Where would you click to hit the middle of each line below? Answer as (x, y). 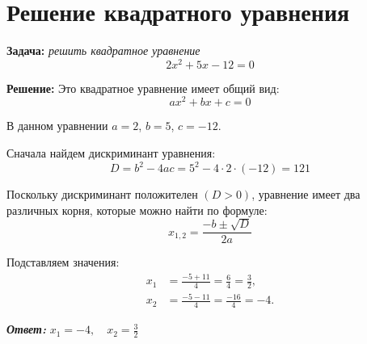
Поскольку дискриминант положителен (102, 194)
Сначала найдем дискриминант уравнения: (111, 153)
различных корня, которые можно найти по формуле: (137, 210)
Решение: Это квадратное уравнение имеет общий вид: (143, 88)
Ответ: (26, 329)
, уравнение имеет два (306, 194)
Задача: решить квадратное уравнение (103, 50)
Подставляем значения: (63, 262)
